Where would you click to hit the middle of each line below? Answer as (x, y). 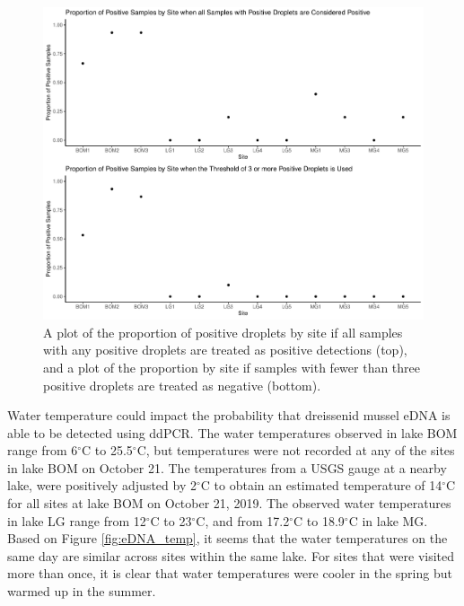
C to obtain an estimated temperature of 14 (321, 485)
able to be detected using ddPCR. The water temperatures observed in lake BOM (232, 432)
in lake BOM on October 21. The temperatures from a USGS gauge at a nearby (227, 467)
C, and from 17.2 (243, 520)
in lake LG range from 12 (77, 520)
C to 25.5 (107, 450)
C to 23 (171, 520)
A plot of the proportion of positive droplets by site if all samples (223, 332)
